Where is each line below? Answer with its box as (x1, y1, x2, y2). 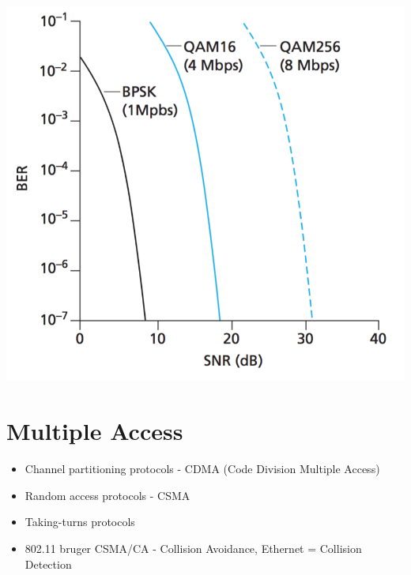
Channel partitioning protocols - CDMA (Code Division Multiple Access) (25, 460, 380, 477)
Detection (25, 555, 72, 572)
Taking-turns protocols (25, 513, 135, 530)
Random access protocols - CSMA (25, 487, 190, 503)
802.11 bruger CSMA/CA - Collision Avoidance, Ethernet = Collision (25, 539, 362, 556)
